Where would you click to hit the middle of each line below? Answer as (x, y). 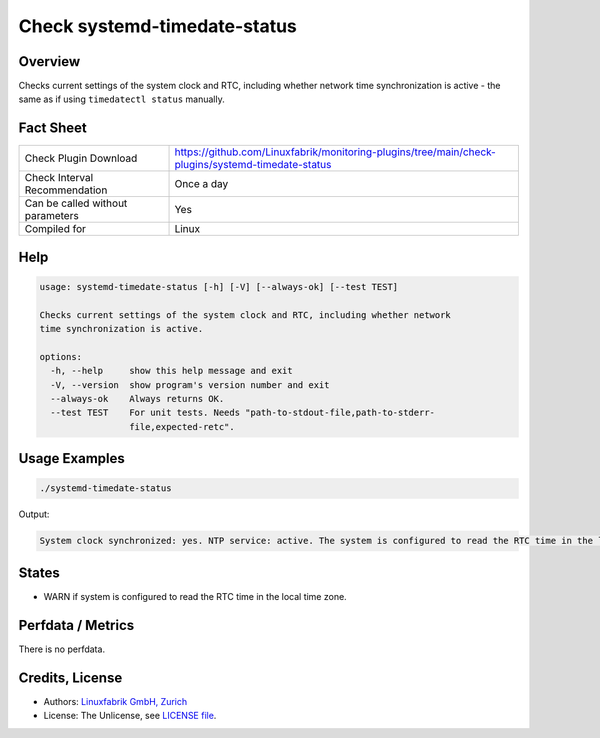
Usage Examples (71, 458)
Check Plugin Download (81, 158)
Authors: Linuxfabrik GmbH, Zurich (115, 701)
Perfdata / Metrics (76, 625)
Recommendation (66, 190)
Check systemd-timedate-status (157, 26)
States (39, 572)
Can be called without (76, 203)
